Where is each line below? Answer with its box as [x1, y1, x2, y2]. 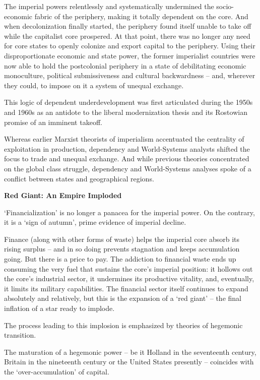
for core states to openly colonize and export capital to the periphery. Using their [4, 40, 255, 51]
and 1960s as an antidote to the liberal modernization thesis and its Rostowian [4, 106, 247, 117]
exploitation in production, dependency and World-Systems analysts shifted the [4, 143, 250, 154]
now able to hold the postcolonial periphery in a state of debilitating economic [4, 60, 246, 71]
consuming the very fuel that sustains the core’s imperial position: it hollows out [4, 263, 253, 274]
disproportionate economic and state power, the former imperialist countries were [4, 50, 255, 60]
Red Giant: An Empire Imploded [4, 190, 122, 201]
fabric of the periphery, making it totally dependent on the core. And [34, 11, 248, 21]
